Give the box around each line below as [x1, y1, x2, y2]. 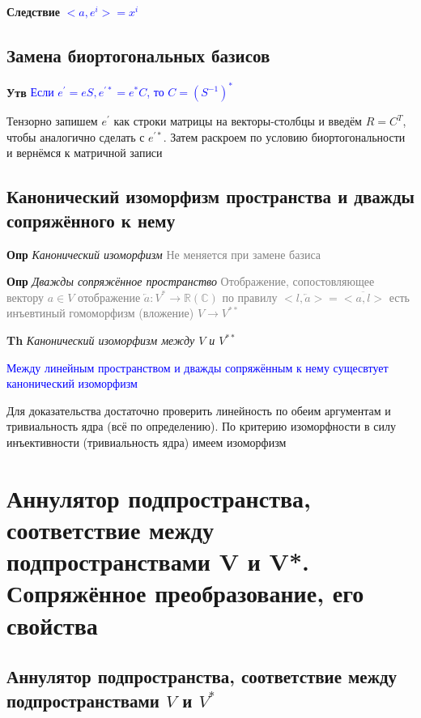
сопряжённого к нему [6, 207, 176, 232]
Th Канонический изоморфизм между [6, 332, 195, 349]
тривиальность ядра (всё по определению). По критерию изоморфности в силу [6, 418, 396, 435]
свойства [6, 608, 98, 641]
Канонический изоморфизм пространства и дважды [6, 184, 415, 209]
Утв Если [6, 83, 54, 100]
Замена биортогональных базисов [6, 42, 270, 67]
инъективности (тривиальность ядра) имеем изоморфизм [6, 434, 287, 451]
